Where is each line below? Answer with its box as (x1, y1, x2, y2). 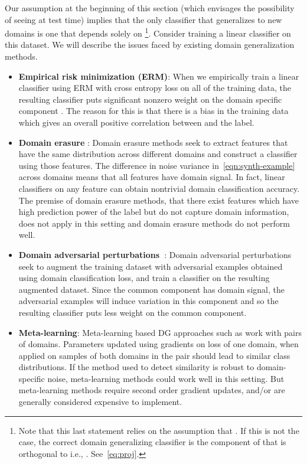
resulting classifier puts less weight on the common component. (18, 306, 247, 318)
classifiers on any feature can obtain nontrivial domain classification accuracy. (18, 182, 300, 194)
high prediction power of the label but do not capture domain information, (18, 205, 289, 218)
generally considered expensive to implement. (18, 396, 182, 408)
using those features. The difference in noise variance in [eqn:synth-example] (18, 159, 295, 171)
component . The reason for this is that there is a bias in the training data (18, 104, 289, 117)
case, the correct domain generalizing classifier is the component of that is (18, 436, 286, 448)
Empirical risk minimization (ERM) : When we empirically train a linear (18, 70, 299, 82)
